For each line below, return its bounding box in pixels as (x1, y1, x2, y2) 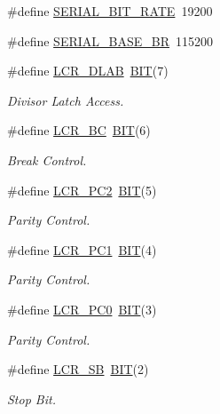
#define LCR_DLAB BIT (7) (7, 61, 169, 80)
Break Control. (7, 150, 87, 169)
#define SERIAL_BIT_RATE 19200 (7, 2, 213, 20)
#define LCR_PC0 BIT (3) (7, 299, 157, 318)
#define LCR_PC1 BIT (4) (7, 240, 157, 259)
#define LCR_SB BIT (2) (7, 360, 149, 378)
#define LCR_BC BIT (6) (7, 121, 151, 139)
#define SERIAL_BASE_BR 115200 (7, 31, 213, 50)
